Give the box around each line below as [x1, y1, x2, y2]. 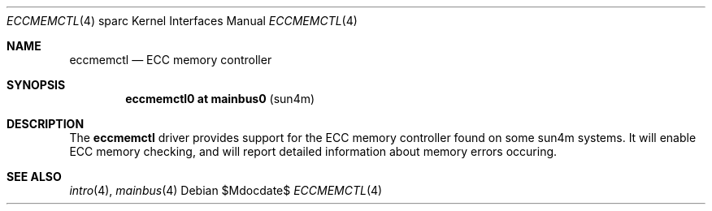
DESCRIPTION [7, 117, 85, 131]
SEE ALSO [7, 170, 62, 183]
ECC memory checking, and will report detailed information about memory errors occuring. [69, 144, 558, 158]
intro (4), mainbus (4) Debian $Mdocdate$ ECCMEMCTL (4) [69, 183, 383, 197]
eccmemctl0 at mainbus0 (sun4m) [125, 92, 315, 105]
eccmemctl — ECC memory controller [69, 53, 272, 67]
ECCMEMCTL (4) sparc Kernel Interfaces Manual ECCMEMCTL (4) [7, 14, 358, 28]
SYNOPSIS [7, 78, 66, 92]
